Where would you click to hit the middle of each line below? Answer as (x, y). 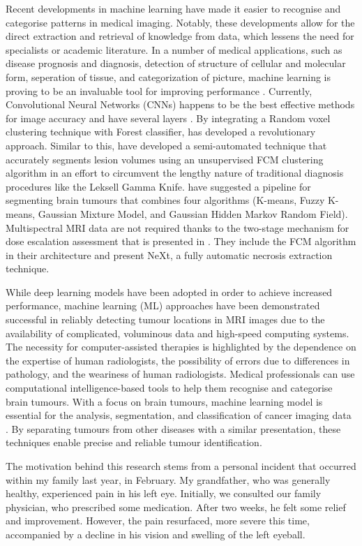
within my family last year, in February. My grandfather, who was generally (168, 479)
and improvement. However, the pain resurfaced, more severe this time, (158, 521)
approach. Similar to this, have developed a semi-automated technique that (166, 145)
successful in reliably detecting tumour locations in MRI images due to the (165, 319)
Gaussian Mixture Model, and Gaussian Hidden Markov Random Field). (193, 213)
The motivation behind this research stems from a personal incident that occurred (181, 466)
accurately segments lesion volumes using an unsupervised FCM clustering (165, 159)
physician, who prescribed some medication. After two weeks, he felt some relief (176, 507)
